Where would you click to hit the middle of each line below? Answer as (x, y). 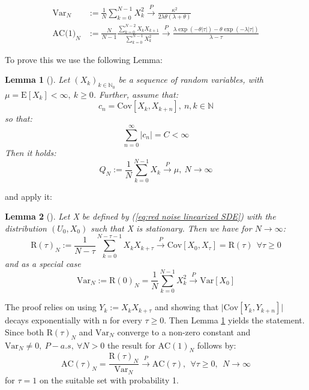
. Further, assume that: (136, 94)
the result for (131, 345)
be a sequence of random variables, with (191, 79)
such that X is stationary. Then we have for (171, 228)
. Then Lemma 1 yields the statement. (234, 320)
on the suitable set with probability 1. (109, 379)
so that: (19, 118)
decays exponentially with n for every (73, 320)
